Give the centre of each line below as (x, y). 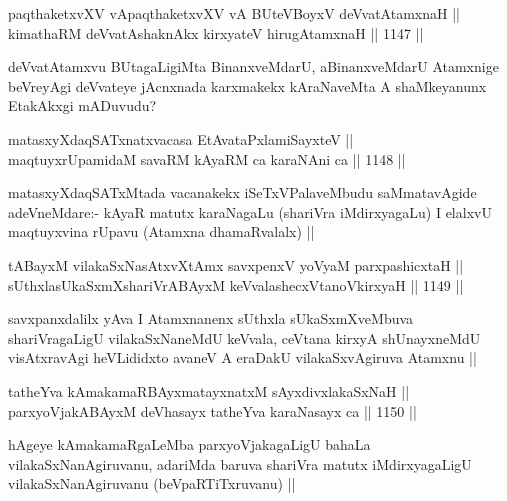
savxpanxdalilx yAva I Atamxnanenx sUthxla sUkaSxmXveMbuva (211, 318)
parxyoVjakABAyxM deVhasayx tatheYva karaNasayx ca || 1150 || (212, 410)
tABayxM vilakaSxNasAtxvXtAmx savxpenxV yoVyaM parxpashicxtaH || (236, 264)
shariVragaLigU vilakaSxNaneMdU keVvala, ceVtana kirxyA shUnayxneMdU (244, 337)
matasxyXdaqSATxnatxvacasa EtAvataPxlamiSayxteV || (181, 138)
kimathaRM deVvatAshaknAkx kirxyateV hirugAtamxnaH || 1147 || (216, 32)
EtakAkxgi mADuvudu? (82, 105)
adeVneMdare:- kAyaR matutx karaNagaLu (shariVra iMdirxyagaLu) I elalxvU (250, 211)
